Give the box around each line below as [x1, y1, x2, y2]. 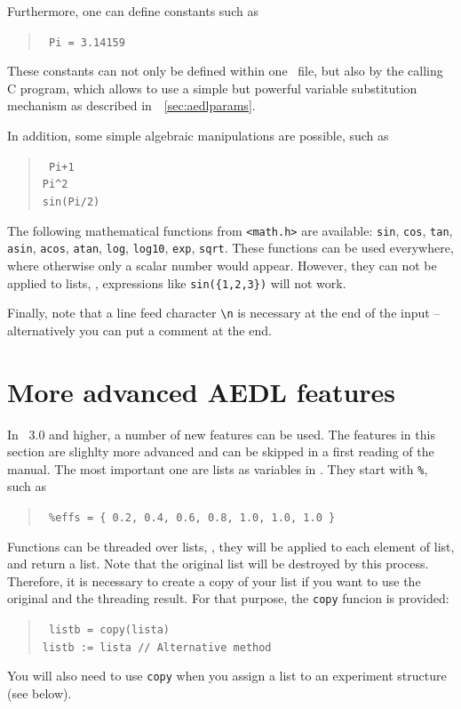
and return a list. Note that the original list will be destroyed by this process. [7, 554, 429, 573]
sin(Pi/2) [42, 195, 100, 208]
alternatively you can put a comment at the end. [7, 320, 272, 339]
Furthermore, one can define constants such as [7, 2, 258, 20]
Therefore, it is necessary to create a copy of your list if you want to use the [7, 571, 421, 590]
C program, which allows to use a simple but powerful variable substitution [7, 78, 417, 97]
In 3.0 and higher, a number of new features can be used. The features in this [7, 424, 435, 443]
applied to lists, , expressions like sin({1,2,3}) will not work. [7, 273, 346, 292]
